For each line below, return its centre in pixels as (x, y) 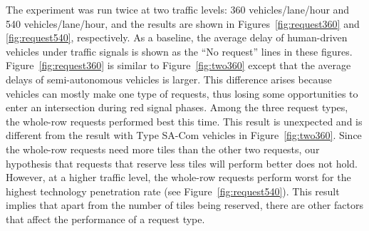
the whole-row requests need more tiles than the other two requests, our (163, 149)
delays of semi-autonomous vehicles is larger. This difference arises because (169, 79)
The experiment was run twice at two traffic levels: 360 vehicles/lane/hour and (178, 9)
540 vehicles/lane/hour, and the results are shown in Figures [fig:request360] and (183, 23)
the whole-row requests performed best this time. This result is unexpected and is (184, 121)
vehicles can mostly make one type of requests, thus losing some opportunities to (182, 93)
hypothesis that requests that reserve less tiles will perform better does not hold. (182, 163)
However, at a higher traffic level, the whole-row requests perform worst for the (178, 177)
